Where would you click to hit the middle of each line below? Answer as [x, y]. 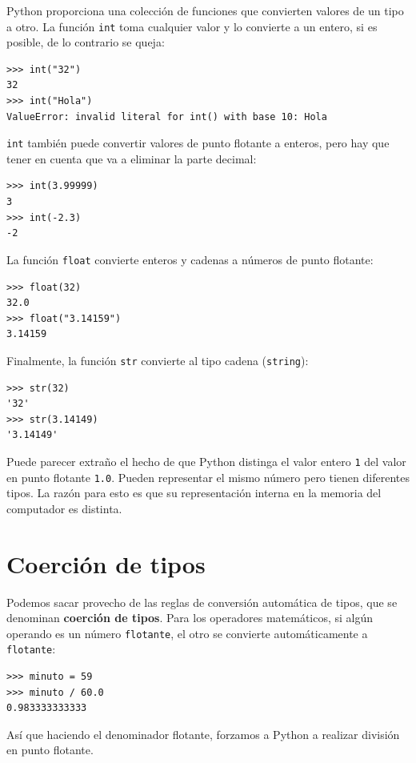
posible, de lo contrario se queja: [86, 42]
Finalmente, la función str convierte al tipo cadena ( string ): [158, 360]
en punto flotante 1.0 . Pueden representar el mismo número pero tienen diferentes [208, 477]
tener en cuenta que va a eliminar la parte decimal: [132, 158]
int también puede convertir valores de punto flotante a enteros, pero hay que [198, 143]
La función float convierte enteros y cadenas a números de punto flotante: [190, 259]
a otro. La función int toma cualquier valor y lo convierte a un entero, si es [192, 26]
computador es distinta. [64, 508]
